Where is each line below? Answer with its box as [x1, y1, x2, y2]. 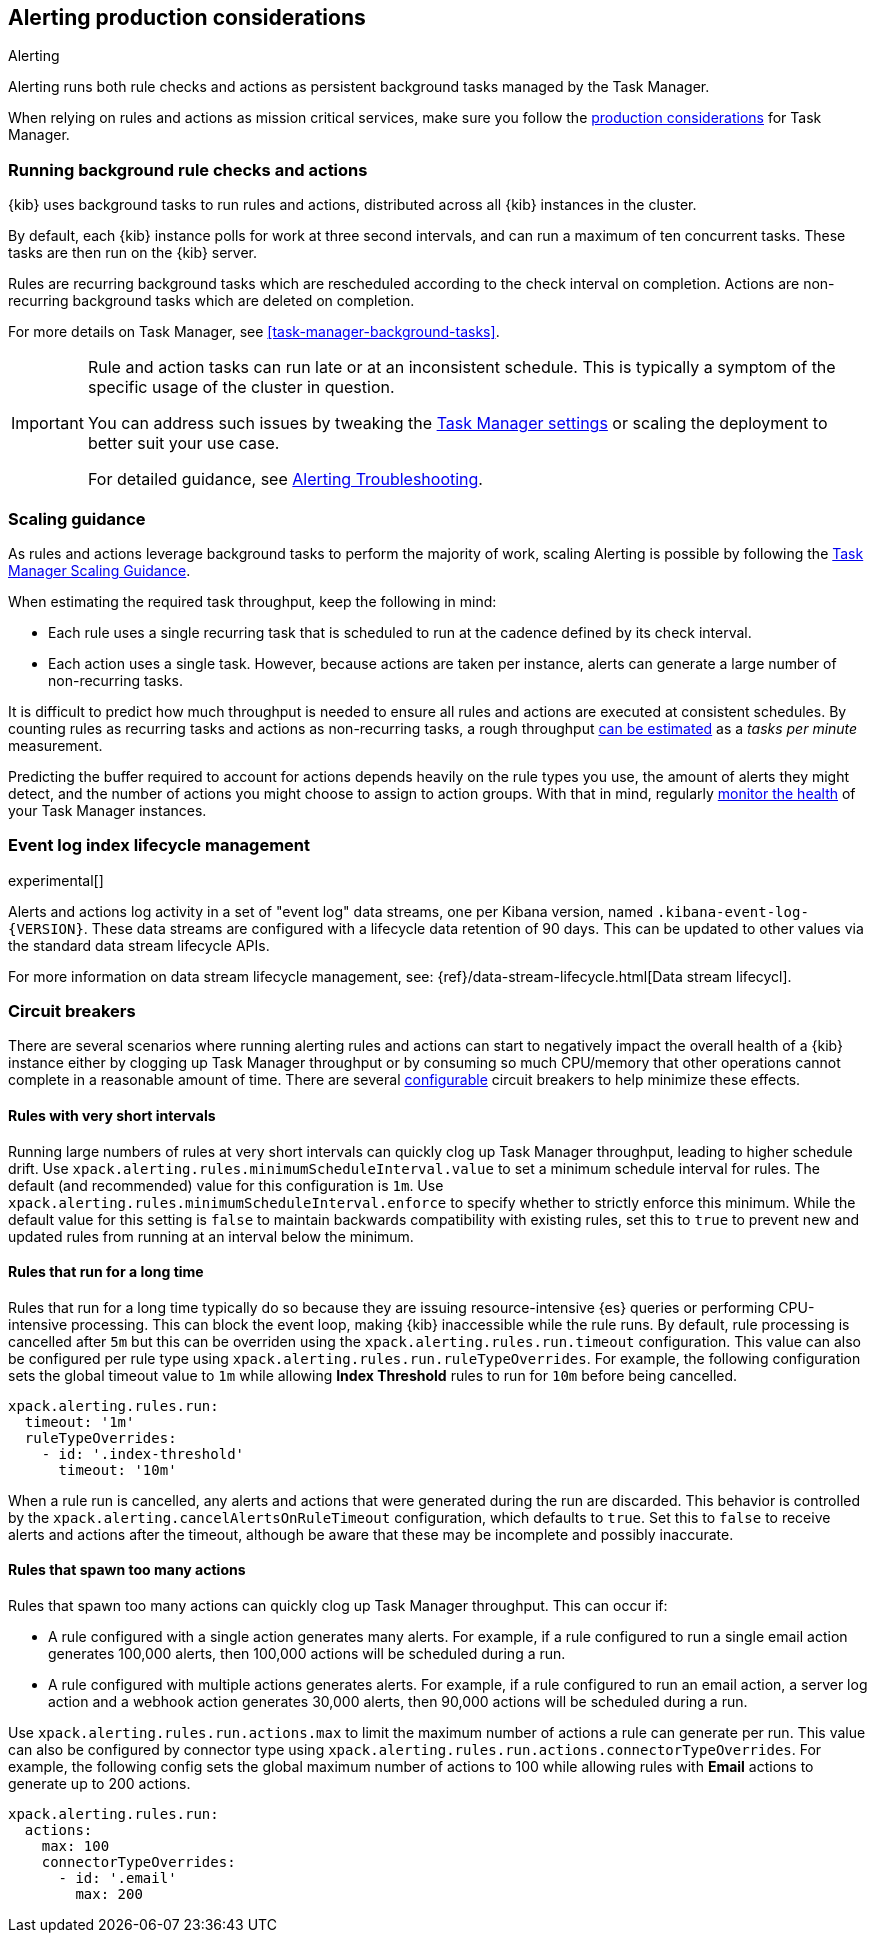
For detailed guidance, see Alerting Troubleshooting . [87, 469, 483, 490]
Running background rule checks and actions [8, 159, 368, 180]
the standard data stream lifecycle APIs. [8, 936, 270, 954]
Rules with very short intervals [8, 1107, 216, 1125]
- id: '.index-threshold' [41, 1445, 245, 1462]
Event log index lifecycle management [8, 835, 311, 856]
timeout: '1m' [24, 1413, 135, 1430]
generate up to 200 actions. [8, 1775, 191, 1793]
